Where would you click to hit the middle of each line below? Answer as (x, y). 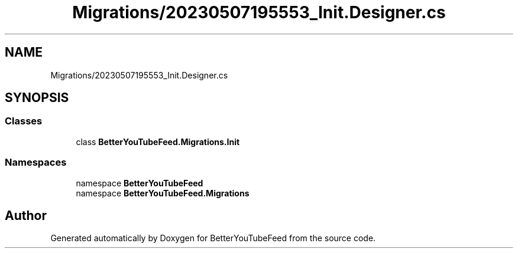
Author (26, 215)
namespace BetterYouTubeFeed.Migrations (163, 193)
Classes (24, 121)
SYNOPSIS (37, 98)
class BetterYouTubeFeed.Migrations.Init (158, 142)
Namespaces (36, 162)
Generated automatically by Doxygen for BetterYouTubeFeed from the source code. (213, 238)
